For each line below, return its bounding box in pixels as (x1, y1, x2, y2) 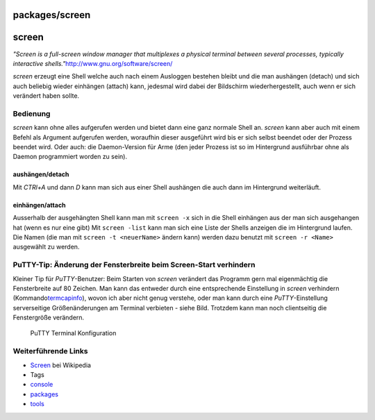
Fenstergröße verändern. (12, 313, 85, 322)
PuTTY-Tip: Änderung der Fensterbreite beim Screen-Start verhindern (12, 260, 256, 270)
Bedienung (12, 108, 51, 118)
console (30, 380, 53, 389)
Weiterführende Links (12, 346, 88, 356)
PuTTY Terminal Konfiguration (30, 329, 117, 337)
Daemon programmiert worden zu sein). (12, 153, 128, 161)
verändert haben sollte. (12, 92, 80, 100)
